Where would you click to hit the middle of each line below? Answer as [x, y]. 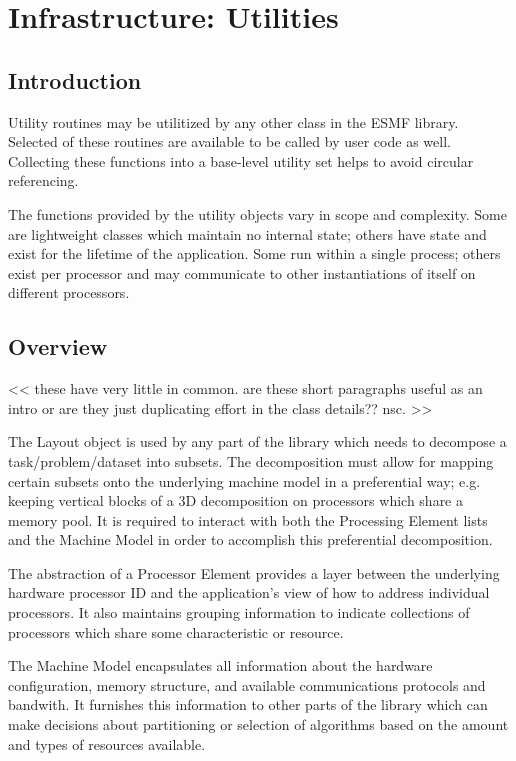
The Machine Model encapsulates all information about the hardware [220, 665]
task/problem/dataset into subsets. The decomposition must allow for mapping [251, 460]
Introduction [75, 79]
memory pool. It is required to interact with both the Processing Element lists [248, 519]
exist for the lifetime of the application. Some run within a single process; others [254, 253]
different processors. [69, 292]
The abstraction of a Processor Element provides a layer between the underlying [254, 572]
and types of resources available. [107, 743]
